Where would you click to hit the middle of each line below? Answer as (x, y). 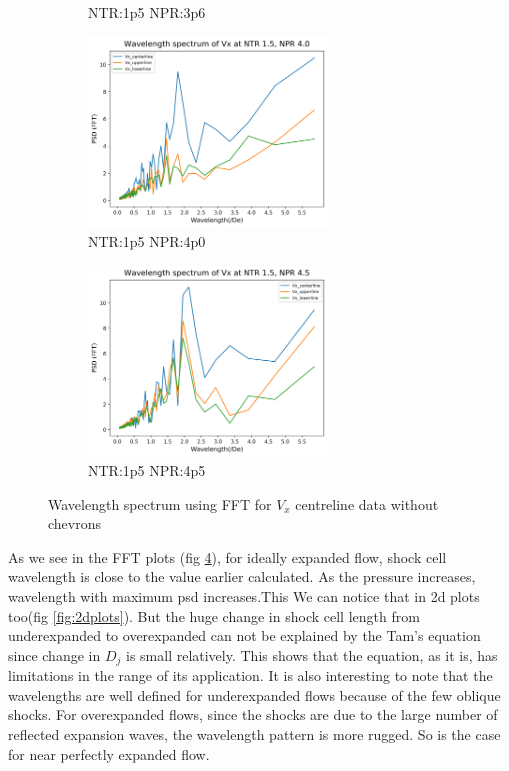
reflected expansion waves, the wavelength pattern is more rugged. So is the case (254, 733)
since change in (54, 654)
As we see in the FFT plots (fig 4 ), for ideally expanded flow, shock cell (227, 556)
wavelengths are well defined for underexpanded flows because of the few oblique (254, 694)
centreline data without (367, 503)
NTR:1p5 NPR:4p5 (147, 469)
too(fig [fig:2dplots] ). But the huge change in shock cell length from (214, 615)
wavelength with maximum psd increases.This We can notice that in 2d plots (244, 595)
